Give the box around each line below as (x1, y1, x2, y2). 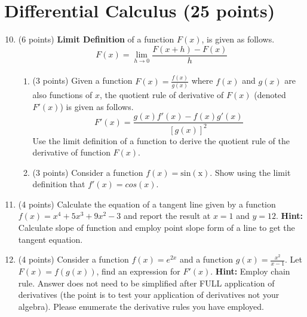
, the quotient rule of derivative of (100, 88, 224, 100)
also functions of (32, 88, 93, 100)
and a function (179, 253, 233, 266)
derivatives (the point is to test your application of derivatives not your (18, 288, 280, 301)
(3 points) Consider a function (32, 166, 143, 178)
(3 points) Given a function (32, 74, 133, 87)
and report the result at (123, 209, 211, 222)
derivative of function (32, 146, 110, 158)
